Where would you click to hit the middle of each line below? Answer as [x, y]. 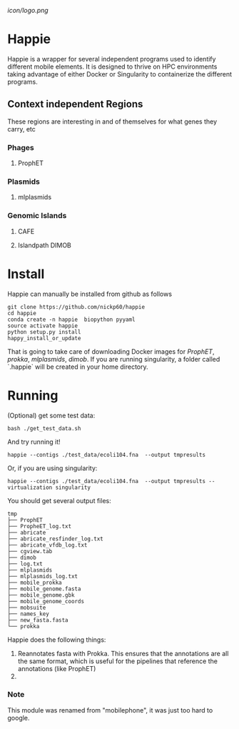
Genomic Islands [37, 216]
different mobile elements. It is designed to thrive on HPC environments [112, 66]
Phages [21, 147]
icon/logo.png [28, 10]
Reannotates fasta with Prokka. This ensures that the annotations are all [123, 653]
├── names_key [29, 614]
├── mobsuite [27, 607]
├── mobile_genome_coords [46, 601]
